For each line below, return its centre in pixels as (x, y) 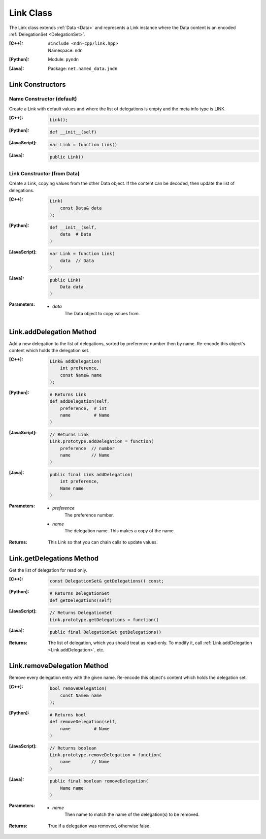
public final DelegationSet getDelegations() (106, 632)
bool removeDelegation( (78, 689)
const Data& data (81, 208)
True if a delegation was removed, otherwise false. (99, 826)
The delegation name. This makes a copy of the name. (120, 531)
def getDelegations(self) (81, 600)
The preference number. (89, 515)
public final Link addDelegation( (91, 475)
